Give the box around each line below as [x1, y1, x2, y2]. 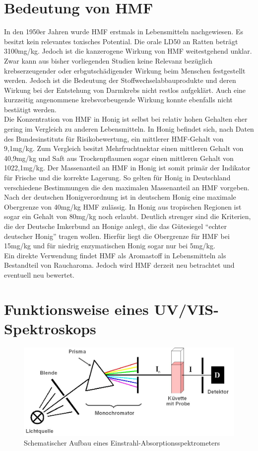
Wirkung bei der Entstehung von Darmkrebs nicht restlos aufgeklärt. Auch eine [4, 84, 246, 95]
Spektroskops [4, 318, 96, 338]
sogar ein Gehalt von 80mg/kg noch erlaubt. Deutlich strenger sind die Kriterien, [4, 211, 251, 222]
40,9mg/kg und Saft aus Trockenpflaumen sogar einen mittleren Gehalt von [4, 152, 234, 163]
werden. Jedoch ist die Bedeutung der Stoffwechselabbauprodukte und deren [4, 75, 236, 85]
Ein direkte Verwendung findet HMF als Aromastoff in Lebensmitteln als [4, 250, 226, 260]
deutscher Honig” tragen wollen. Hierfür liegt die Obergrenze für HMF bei [4, 230, 230, 241]
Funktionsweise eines [4, 299, 149, 319]
